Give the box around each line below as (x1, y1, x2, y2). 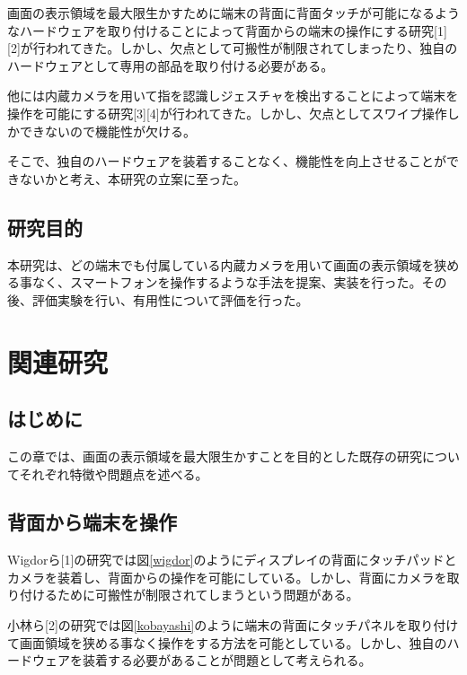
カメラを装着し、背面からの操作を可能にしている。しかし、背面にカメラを (7, 567, 447, 586)
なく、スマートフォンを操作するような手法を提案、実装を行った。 (31, 273, 422, 292)
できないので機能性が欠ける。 (19, 121, 196, 140)
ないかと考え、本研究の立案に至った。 (19, 169, 246, 188)
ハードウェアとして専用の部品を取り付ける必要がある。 (7, 56, 334, 75)
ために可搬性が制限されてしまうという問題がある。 (57, 585, 359, 604)
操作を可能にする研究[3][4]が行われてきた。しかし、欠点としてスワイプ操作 (7, 103, 447, 122)
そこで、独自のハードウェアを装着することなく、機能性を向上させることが (7, 152, 447, 171)
